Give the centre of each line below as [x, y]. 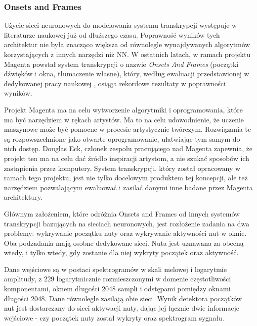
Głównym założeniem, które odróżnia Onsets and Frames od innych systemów [122, 213]
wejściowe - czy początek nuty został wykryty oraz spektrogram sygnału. [114, 317]
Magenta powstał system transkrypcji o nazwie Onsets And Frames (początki [121, 64]
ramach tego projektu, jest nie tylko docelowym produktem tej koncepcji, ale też [126, 178]
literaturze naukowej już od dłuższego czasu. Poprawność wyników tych [112, 34]
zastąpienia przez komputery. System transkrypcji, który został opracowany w [122, 168]
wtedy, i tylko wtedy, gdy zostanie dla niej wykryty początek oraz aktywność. [121, 252]
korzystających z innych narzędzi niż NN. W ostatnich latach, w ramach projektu [127, 54]
